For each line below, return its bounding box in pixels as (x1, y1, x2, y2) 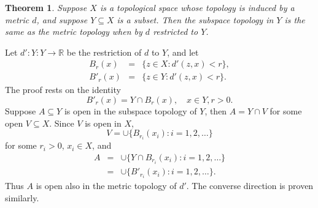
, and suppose (36, 13, 88, 26)
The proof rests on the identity (5, 83, 121, 96)
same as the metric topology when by (5, 25, 142, 38)
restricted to (153, 25, 198, 38)
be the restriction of (66, 45, 142, 58)
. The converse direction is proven (186, 179, 314, 192)
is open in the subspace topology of (64, 105, 197, 117)
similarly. (5, 191, 39, 204)
